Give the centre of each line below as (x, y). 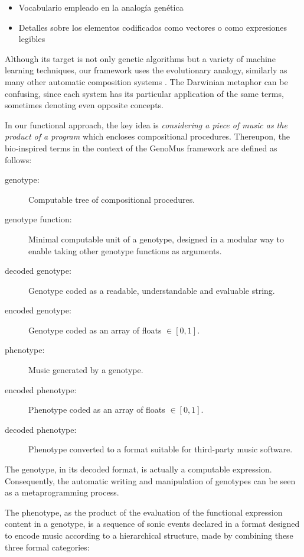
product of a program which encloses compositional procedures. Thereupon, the (148, 136)
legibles (32, 39)
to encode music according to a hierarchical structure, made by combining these (149, 535)
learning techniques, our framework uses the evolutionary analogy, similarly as (146, 70)
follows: (18, 159)
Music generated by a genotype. (86, 370)
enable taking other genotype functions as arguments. (125, 250)
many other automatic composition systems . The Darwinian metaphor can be (146, 81)
